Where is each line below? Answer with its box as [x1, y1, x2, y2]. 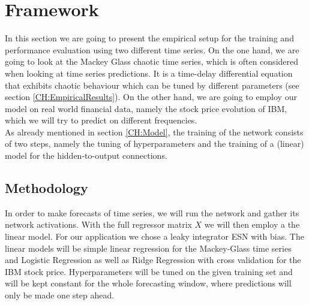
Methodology [5, 179, 88, 197]
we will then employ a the [204, 218, 300, 231]
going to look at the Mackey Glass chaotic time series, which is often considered [5, 55, 299, 68]
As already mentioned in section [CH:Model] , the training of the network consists [5, 125, 304, 138]
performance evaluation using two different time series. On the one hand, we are [5, 43, 299, 56]
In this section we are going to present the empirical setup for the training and [5, 32, 294, 44]
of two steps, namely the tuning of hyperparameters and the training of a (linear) [5, 137, 304, 150]
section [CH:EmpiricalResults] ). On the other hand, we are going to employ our [5, 90, 297, 103]
